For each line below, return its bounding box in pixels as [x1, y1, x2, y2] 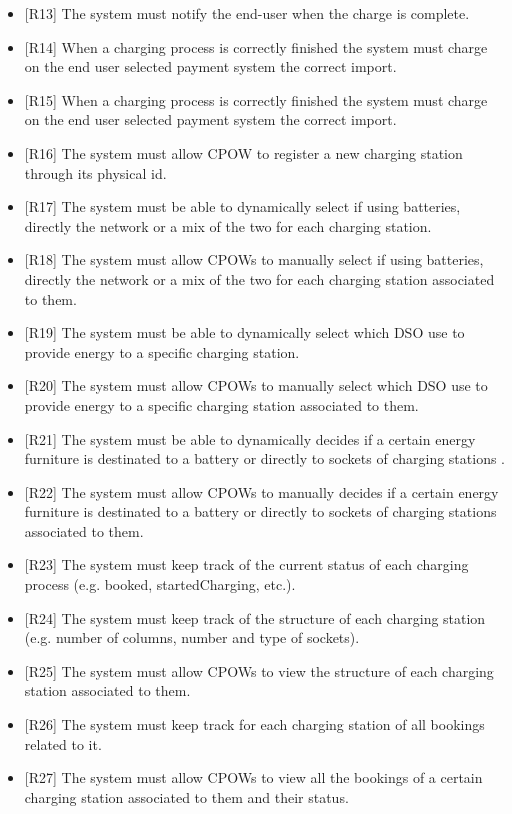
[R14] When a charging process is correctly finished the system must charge [24, 36, 488, 57]
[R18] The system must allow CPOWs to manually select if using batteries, [24, 249, 484, 270]
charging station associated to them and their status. [24, 786, 349, 807]
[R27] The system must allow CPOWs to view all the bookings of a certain [24, 767, 483, 788]
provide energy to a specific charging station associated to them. [24, 394, 419, 415]
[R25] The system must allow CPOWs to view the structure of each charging [24, 660, 494, 681]
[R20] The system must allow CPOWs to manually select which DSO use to [24, 375, 488, 396]
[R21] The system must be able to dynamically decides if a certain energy [24, 428, 476, 449]
